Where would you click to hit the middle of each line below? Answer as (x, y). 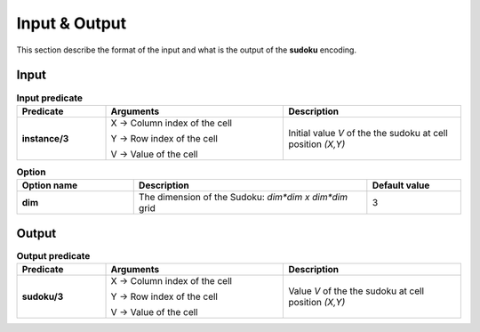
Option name (50, 185)
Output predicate (53, 255)
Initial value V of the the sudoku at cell (368, 133)
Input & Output (72, 23)
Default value (401, 185)
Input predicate (50, 98)
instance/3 (45, 138)
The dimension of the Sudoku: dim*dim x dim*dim (243, 198)
